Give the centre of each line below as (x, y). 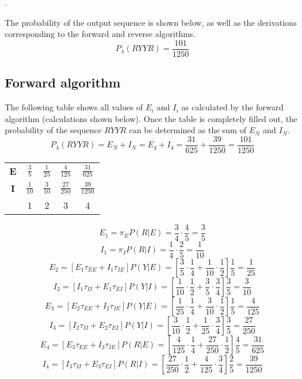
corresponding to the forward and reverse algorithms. (100, 34)
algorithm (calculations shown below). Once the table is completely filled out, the (151, 118)
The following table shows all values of (74, 107)
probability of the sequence (53, 130)
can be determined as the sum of (187, 130)
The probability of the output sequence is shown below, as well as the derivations (151, 22)
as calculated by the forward (233, 107)
